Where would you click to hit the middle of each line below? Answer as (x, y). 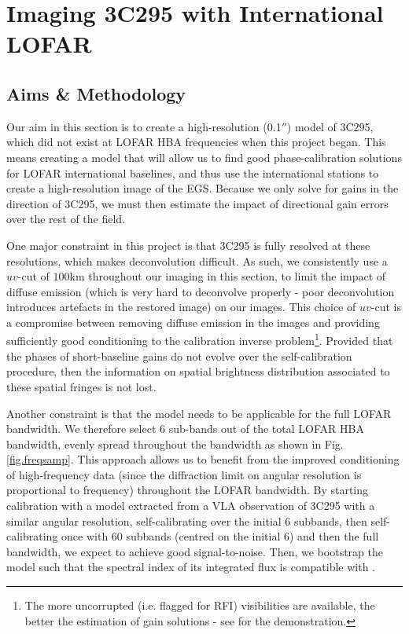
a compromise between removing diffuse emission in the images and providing (193, 322)
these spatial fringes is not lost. (81, 386)
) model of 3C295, (330, 126)
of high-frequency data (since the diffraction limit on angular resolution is (184, 474)
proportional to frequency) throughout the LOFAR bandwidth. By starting (188, 490)
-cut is (386, 307)
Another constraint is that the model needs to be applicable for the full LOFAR (199, 413)
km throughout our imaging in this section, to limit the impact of (228, 276)
